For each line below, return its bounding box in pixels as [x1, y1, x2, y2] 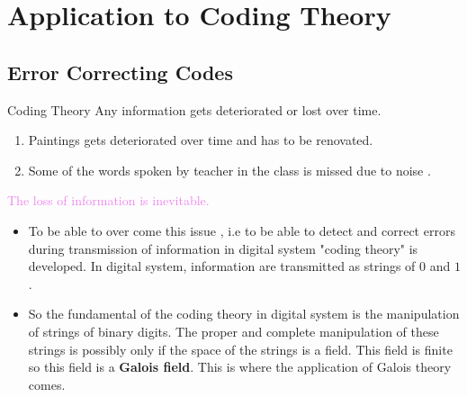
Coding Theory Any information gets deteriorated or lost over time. [7, 100, 382, 119]
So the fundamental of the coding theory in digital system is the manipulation [28, 304, 460, 323]
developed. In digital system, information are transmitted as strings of [28, 257, 416, 275]
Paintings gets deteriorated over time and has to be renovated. [28, 131, 373, 149]
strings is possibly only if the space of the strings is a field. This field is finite [28, 339, 453, 358]
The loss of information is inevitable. [7, 191, 210, 210]
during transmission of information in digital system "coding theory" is [28, 239, 418, 257]
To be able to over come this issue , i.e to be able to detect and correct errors [28, 221, 455, 239]
